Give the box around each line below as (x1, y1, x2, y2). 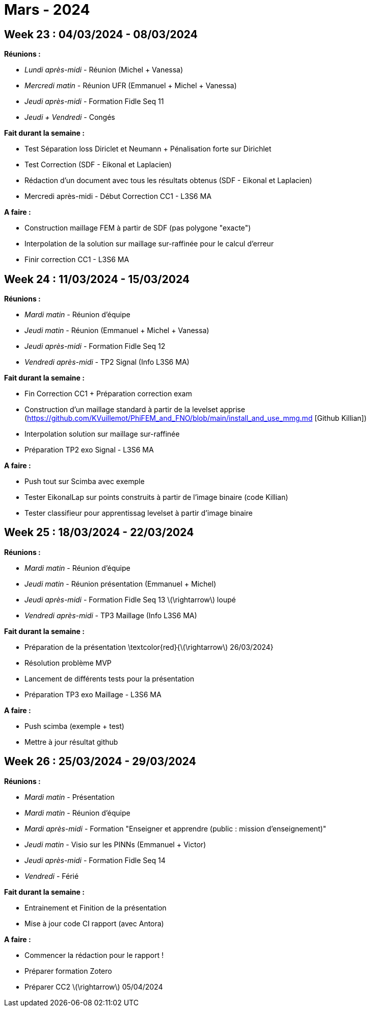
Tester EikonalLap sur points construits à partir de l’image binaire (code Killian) (24, 493, 288, 502)
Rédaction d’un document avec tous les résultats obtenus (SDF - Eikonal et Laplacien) (24, 176, 312, 185)
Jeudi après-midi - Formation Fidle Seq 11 (24, 97, 164, 106)
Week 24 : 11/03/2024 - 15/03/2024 (4, 272, 190, 286)
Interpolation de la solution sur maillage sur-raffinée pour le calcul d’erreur (24, 239, 274, 248)
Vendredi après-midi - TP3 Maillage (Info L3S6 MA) (24, 611, 197, 620)
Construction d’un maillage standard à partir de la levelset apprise (24, 405, 245, 414)
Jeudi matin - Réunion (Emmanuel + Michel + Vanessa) (24, 326, 209, 335)
